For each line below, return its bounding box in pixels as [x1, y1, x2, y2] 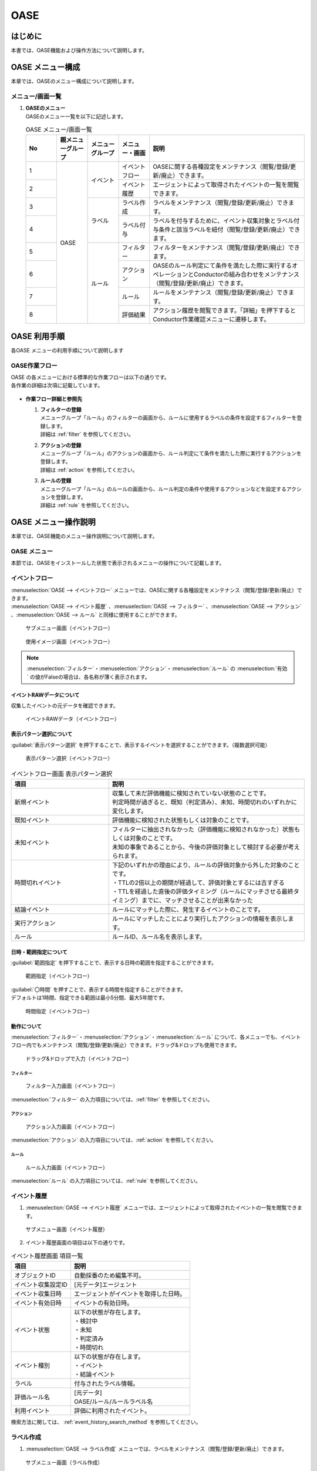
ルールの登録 [40, 477, 72, 484]
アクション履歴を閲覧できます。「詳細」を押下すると [153, 307, 296, 315]
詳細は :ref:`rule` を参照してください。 [40, 502, 132, 509]
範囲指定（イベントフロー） [25, 973, 93, 980]
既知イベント [14, 816, 50, 824]
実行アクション [14, 919, 56, 927]
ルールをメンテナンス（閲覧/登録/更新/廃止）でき [153, 288, 289, 297]
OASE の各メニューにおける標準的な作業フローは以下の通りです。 [11, 374, 170, 381]
